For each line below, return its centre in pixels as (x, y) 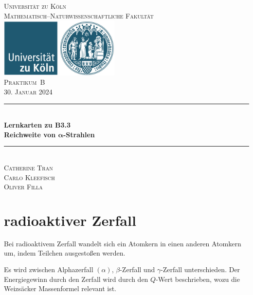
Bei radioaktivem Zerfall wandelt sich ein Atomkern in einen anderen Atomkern (123, 243)
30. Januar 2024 (28, 91)
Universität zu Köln (35, 6)
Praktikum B (25, 82)
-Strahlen (79, 134)
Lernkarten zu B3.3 (37, 125)
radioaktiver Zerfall (70, 220)
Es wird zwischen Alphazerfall (49, 269)
